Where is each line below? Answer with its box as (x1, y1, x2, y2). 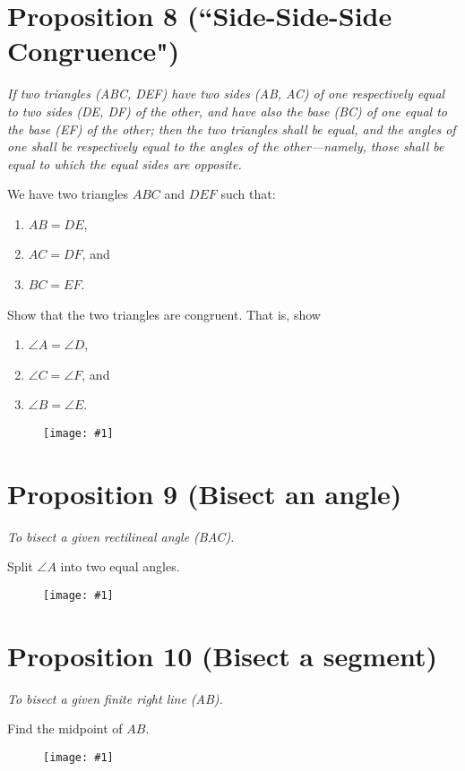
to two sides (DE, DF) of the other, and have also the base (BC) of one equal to (7, 101, 448, 120)
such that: (220, 184, 276, 203)
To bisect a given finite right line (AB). (7, 689, 223, 707)
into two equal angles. (60, 557, 180, 576)
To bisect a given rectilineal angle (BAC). (7, 527, 235, 545)
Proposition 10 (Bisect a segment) (7, 637, 437, 673)
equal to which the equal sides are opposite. (7, 154, 242, 173)
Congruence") (7, 32, 180, 69)
